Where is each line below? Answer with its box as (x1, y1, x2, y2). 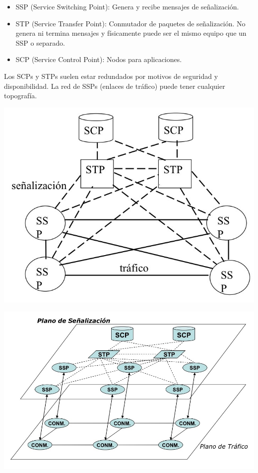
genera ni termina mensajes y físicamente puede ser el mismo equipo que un (15, 28, 247, 38)
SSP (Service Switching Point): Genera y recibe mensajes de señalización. (15, 1, 239, 11)
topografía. (4, 90, 37, 101)
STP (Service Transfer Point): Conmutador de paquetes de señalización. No (15, 18, 246, 28)
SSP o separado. (15, 37, 65, 48)
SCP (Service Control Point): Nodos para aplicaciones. (15, 54, 182, 65)
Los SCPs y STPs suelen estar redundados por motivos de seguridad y (4, 70, 218, 81)
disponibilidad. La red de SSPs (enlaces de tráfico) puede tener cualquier (4, 80, 225, 91)
